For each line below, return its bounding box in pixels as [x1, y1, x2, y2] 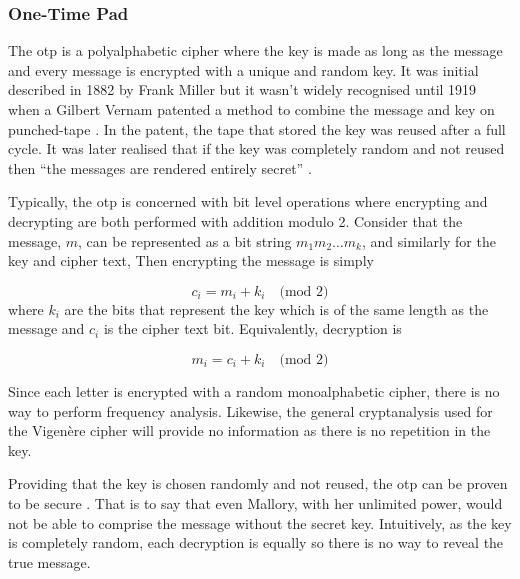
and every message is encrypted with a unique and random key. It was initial [8, 59, 479, 80]
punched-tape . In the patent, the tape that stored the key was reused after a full [8, 118, 506, 139]
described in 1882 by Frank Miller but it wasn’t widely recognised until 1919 [8, 79, 477, 100]
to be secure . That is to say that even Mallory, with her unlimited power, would [8, 492, 503, 513]
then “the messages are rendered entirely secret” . [8, 157, 312, 178]
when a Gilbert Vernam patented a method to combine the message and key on [8, 99, 495, 119]
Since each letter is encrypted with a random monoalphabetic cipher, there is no [8, 380, 500, 401]
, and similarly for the [361, 230, 496, 251]
